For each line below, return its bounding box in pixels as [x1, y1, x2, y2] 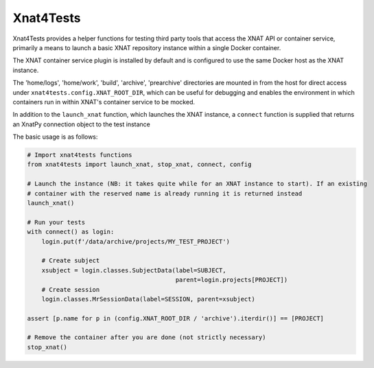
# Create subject [41, 257, 100, 264]
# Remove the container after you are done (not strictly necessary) [27, 334, 266, 341]
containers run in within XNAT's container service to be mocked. [12, 97, 196, 106]
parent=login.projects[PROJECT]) [175, 276, 288, 284]
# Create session [41, 286, 100, 293]
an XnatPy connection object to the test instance [12, 120, 151, 128]
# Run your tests [27, 218, 86, 226]
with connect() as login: [27, 228, 115, 236]
